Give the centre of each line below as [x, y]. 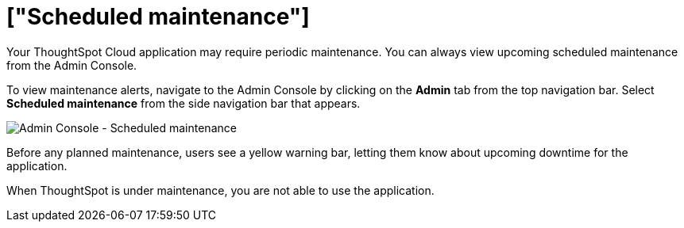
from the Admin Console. [72, 65]
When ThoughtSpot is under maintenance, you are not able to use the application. [220, 190]
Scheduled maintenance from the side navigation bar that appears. [184, 103]
